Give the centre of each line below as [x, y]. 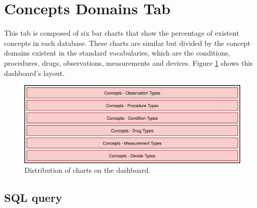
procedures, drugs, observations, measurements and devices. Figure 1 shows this [128, 62]
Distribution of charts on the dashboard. [88, 170]
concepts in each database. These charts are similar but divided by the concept [127, 43]
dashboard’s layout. [34, 73]
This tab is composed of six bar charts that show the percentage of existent [122, 33]
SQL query [33, 198]
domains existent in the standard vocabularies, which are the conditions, [117, 53]
